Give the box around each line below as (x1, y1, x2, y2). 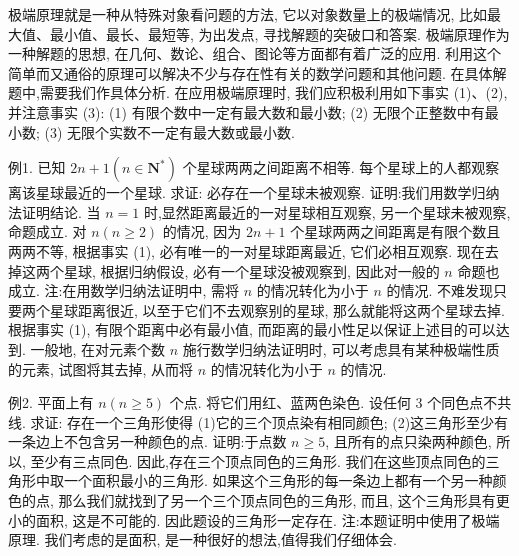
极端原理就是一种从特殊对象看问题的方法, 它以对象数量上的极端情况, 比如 (8, 4, 488, 24)
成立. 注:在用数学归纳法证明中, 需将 (8, 280, 239, 301)
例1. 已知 (8, 157, 66, 178)
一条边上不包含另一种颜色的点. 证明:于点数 (8, 431, 287, 452)
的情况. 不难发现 (386, 280, 494, 301)
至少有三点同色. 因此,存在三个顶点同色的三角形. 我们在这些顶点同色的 (30, 450, 486, 471)
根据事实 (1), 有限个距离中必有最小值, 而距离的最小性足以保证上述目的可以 (8, 319, 496, 340)
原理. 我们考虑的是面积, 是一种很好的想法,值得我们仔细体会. (8, 529, 397, 550)
